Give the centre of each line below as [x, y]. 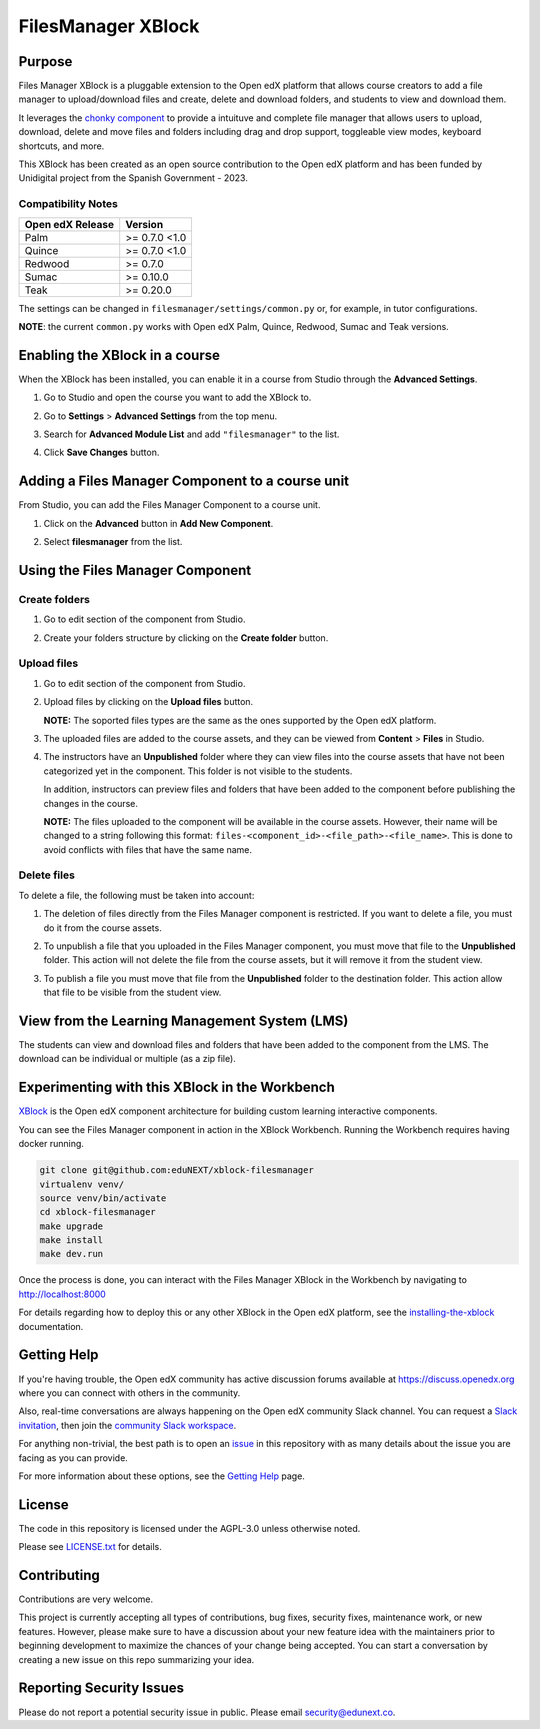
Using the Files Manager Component [135, 570]
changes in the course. [91, 803]
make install [71, 1240]
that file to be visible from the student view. [132, 992]
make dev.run [71, 1254]
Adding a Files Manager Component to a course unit [184, 481]
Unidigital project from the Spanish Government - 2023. [133, 178]
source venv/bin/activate [103, 1198]
